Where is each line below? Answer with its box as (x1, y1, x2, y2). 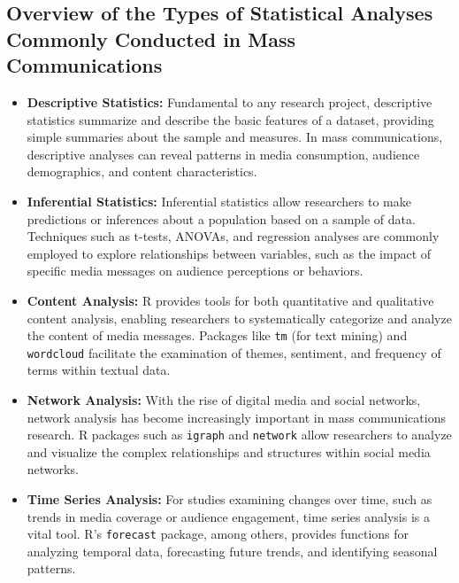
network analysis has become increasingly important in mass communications (27, 408, 446, 426)
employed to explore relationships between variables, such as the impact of (27, 244, 432, 262)
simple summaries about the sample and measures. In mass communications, (27, 128, 443, 146)
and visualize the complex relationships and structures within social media (27, 442, 431, 461)
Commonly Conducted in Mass (6, 25, 296, 52)
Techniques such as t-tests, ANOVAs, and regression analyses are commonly (27, 227, 440, 245)
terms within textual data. (27, 361, 171, 379)
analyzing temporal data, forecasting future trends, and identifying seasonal (27, 541, 438, 560)
